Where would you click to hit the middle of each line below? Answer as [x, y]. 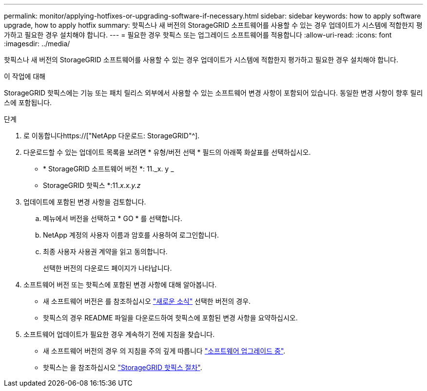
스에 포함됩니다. [28, 102]
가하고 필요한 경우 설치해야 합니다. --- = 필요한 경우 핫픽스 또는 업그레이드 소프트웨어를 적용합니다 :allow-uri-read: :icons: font [198, 35]
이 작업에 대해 [25, 76]
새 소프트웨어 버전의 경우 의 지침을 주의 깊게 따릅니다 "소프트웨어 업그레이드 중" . [164, 351]
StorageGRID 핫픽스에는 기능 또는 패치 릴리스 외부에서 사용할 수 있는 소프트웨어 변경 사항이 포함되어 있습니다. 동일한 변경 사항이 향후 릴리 [213, 93]
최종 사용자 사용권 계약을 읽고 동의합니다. [105, 251]
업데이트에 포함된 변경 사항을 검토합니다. [85, 202]
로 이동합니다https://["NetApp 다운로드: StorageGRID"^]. [112, 136]
